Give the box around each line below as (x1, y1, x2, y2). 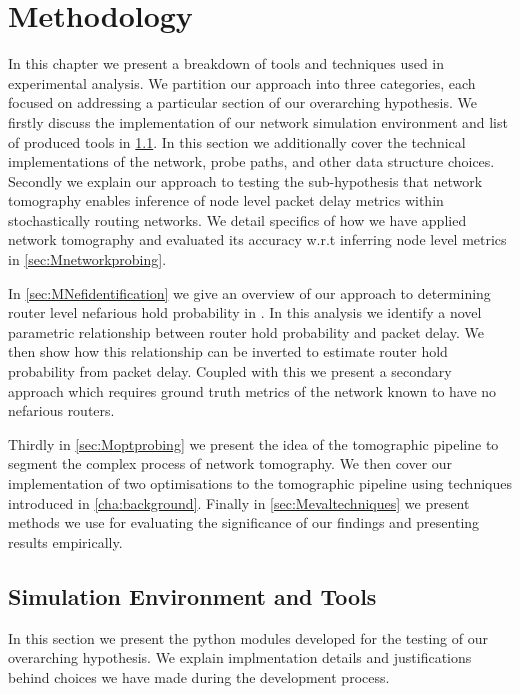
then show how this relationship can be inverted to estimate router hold (8, 341, 448, 362)
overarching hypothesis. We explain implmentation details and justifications (8, 647, 472, 668)
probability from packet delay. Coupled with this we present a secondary (8, 361, 452, 382)
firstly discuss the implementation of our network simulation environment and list (8, 111, 508, 132)
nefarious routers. (8, 400, 115, 421)
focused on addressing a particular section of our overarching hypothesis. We (8, 92, 477, 113)
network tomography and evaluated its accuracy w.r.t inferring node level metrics (8, 229, 507, 250)
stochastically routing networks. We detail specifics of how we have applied (8, 209, 467, 230)
